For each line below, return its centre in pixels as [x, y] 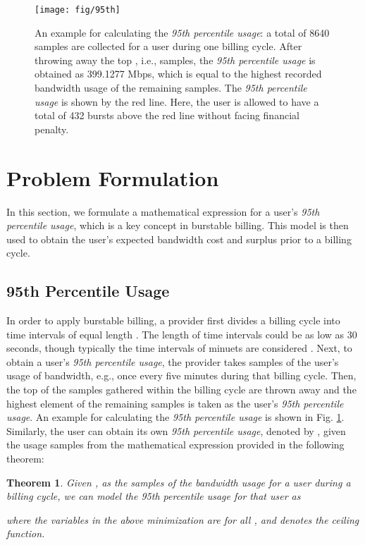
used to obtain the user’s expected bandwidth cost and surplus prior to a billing [179, 239]
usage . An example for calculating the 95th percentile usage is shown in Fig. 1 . [175, 417]
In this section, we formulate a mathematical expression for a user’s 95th [163, 211]
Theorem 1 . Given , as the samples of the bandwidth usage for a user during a [179, 482]
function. [26, 533]
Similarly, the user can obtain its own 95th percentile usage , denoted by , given [176, 430]
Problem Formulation [113, 177]
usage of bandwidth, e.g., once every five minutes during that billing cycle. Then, [181, 375]
